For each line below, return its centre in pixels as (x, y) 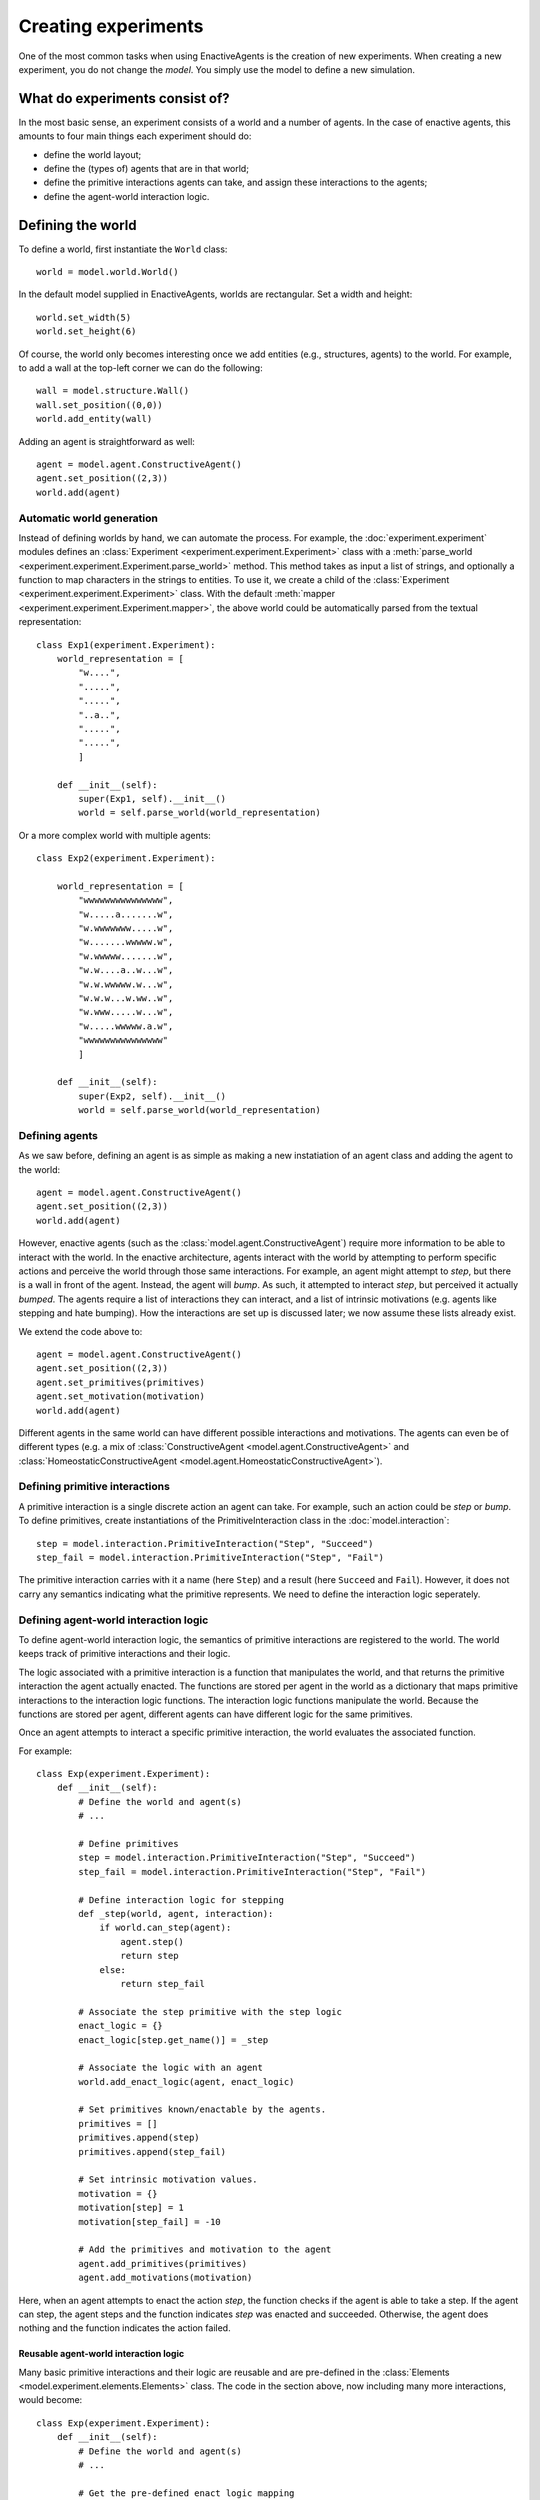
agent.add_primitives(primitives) (163, 2263)
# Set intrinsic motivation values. (168, 2179)
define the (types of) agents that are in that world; (146, 169)
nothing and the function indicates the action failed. (124, 2328)
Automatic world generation (88, 518)
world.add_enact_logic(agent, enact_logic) (186, 2081)
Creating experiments (111, 26)
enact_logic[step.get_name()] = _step (173, 2039)
